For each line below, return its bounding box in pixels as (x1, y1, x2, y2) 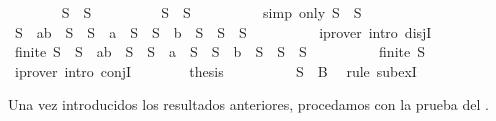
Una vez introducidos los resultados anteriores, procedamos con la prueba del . (8, 94, 489, 115)
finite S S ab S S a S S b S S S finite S (14, 41, 425, 62)
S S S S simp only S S (61, 2, 362, 22)
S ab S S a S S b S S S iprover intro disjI (14, 21, 432, 42)
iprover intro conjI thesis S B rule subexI (14, 60, 417, 81)
